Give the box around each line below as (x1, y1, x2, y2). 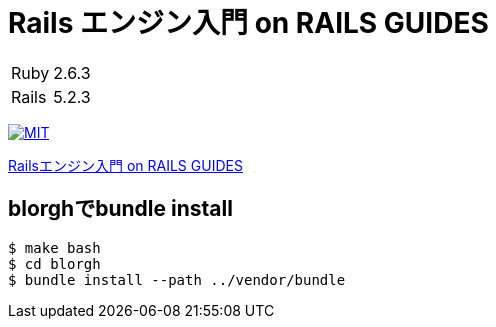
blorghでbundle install (8, 196, 233, 222)
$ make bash (8, 239, 101, 256)
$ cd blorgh (8, 255, 101, 272)
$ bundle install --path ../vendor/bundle (8, 271, 346, 288)
